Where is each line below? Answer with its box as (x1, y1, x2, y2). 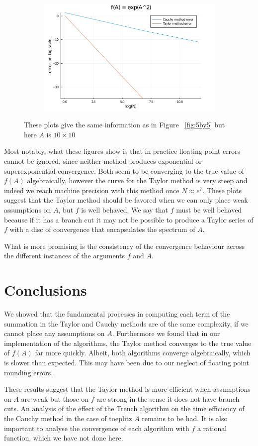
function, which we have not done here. (4, 433, 123, 443)
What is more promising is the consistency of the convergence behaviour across (4, 240, 245, 251)
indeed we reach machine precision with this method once (4, 185, 179, 195)
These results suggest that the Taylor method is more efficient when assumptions (4, 384, 251, 394)
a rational (197, 423, 227, 433)
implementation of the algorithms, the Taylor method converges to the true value (4, 337, 252, 348)
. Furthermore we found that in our (112, 328, 220, 338)
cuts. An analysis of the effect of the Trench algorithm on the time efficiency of (4, 403, 245, 414)
